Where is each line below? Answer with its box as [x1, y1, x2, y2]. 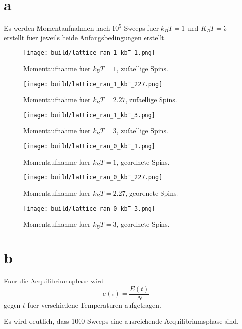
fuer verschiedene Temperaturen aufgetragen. [27, 299, 161, 310]
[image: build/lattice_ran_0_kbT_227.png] [23, 174, 162, 181]
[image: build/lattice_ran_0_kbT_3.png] [23, 205, 156, 212]
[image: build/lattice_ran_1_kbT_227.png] [23, 80, 162, 88]
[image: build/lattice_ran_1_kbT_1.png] [23, 49, 156, 57]
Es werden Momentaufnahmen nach [4, 23, 110, 33]
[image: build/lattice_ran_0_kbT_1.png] [23, 143, 156, 150]
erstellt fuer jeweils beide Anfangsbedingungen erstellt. [4, 32, 166, 42]
